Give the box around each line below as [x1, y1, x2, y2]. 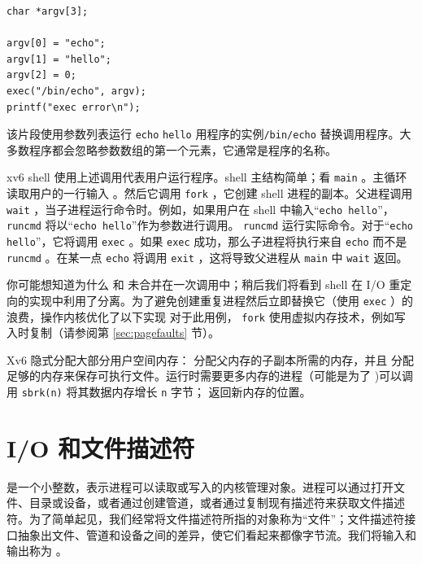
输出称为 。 [7, 542, 67, 559]
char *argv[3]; [7, 6, 89, 17]
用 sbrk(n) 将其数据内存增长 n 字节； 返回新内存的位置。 [7, 383, 311, 400]
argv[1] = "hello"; [7, 53, 111, 65]
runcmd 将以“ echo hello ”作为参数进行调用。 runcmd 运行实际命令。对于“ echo [7, 216, 413, 234]
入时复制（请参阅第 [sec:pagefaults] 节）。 [7, 324, 220, 341]
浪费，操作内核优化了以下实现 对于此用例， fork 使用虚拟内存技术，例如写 [7, 308, 406, 325]
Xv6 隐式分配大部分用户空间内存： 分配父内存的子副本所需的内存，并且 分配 [7, 351, 414, 368]
